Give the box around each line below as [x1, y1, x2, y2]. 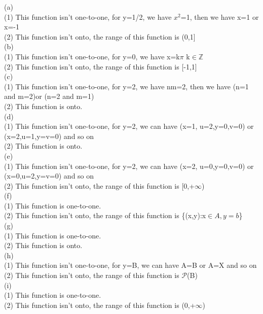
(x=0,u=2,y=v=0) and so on [4, 170, 94, 181]
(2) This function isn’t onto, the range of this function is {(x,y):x [4, 210, 206, 221]
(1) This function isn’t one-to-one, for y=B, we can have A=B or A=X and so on [4, 260, 257, 270]
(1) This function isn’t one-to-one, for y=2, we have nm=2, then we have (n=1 [4, 81, 249, 91]
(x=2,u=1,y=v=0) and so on [4, 130, 94, 141]
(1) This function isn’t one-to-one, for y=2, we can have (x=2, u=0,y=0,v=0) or [4, 160, 254, 171]
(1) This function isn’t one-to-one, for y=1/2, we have [4, 11, 172, 22]
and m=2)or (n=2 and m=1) [4, 91, 94, 101]
